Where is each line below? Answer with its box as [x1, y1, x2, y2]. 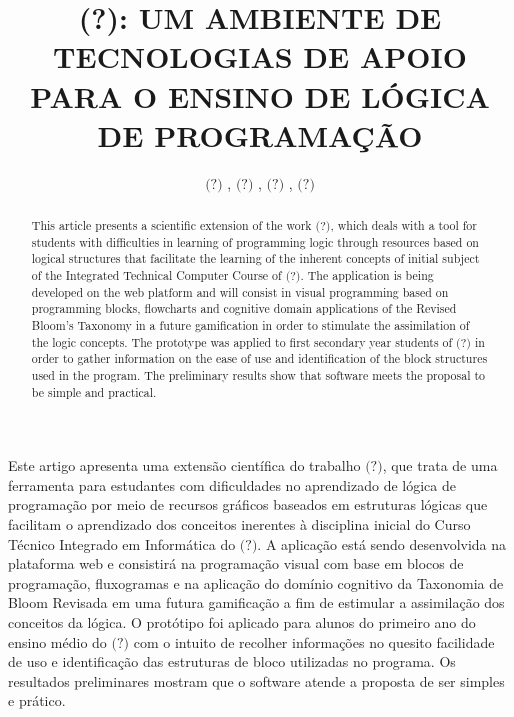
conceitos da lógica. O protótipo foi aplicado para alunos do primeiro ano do [8, 612, 476, 633]
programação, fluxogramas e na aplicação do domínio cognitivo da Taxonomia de [8, 572, 504, 593]
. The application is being [300, 267, 434, 284]
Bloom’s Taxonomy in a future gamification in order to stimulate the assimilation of [31, 317, 470, 334]
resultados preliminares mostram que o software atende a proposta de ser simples [8, 670, 505, 691]
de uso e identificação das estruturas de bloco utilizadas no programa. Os [8, 651, 456, 672]
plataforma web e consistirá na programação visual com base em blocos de [8, 553, 464, 574]
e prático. [8, 690, 66, 711]
